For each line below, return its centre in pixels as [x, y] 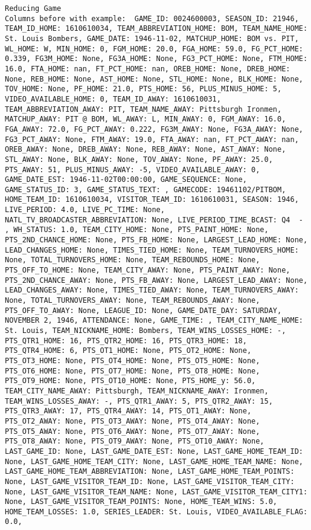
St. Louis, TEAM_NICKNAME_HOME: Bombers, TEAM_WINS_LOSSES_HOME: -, [146, 331]
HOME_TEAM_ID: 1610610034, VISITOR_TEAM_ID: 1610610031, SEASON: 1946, [152, 200]
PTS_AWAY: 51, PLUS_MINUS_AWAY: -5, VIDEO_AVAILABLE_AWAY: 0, [133, 170]
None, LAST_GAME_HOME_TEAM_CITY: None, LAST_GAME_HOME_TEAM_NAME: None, [154, 461]
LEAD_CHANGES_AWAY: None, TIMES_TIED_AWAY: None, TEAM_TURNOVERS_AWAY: [152, 290]
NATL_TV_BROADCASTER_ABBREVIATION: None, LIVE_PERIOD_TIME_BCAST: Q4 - [154, 220]
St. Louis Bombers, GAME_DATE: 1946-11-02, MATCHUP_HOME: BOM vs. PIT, [152, 38]
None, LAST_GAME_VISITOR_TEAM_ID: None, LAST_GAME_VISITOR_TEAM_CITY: [150, 481]
